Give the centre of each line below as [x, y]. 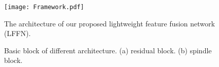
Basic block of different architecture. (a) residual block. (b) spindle [108, 50]
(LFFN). [18, 33]
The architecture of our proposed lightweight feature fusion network [109, 23]
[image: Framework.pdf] [44, 7]
